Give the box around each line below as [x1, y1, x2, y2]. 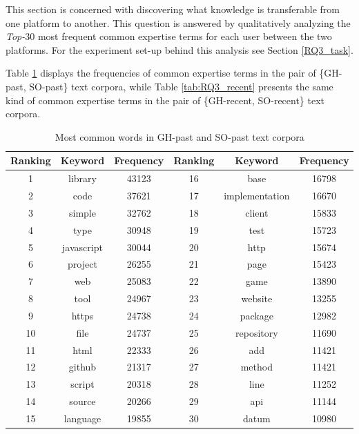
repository [235, 325, 278, 339]
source [69, 394, 96, 408]
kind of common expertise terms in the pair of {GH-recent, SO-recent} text [6, 92, 325, 107]
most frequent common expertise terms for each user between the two [37, 29, 332, 43]
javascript [62, 239, 103, 254]
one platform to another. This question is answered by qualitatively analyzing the [6, 15, 351, 30]
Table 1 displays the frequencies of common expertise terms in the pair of [6, 66, 316, 80]
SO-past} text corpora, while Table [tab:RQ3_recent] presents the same [29, 79, 333, 93]
